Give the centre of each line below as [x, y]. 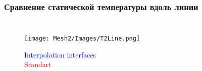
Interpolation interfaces [60, 54]
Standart [38, 64]
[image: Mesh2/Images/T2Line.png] [82, 39]
